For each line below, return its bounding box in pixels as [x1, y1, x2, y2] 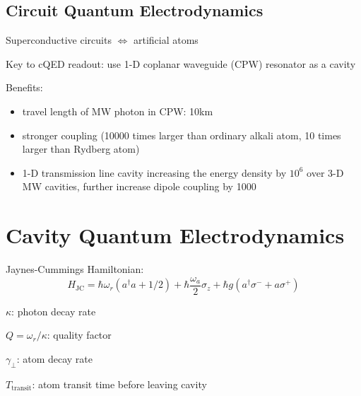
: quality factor [47, 327, 112, 342]
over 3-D [307, 165, 344, 180]
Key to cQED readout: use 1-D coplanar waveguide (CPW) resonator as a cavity [6, 56, 356, 71]
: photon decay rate [11, 303, 96, 318]
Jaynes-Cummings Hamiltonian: [6, 262, 144, 276]
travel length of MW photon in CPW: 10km [22, 103, 213, 118]
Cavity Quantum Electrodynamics [6, 221, 345, 250]
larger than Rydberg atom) [22, 141, 140, 156]
